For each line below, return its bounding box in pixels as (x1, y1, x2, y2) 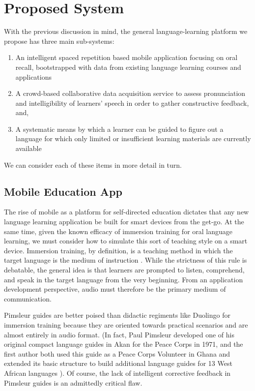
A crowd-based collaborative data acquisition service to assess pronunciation (15, 88, 246, 98)
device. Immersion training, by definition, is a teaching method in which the (4, 245, 233, 255)
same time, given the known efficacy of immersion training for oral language (4, 226, 233, 236)
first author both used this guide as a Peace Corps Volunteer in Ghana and (4, 348, 230, 359)
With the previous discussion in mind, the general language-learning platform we (4, 26, 248, 36)
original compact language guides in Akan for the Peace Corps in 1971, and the (4, 339, 243, 349)
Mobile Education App (4, 183, 122, 199)
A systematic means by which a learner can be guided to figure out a (15, 123, 224, 134)
